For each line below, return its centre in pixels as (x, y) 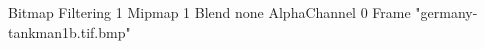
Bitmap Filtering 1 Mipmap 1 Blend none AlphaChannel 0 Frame (209, 12)
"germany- (446, 12)
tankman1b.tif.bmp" (69, 31)
